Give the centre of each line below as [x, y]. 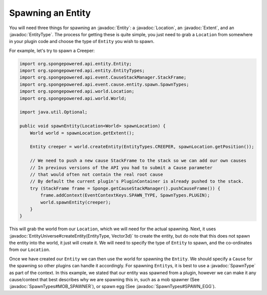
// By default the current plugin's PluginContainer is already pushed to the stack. [137, 181]
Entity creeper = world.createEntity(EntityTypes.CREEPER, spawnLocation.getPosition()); [142, 147]
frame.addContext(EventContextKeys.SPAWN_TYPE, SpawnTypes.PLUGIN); [125, 195]
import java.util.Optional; [53, 112]
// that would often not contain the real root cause [96, 174]
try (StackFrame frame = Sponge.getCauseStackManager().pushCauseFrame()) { [125, 188]
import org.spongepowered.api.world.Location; [77, 91]
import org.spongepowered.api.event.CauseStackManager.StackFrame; [103, 77]
